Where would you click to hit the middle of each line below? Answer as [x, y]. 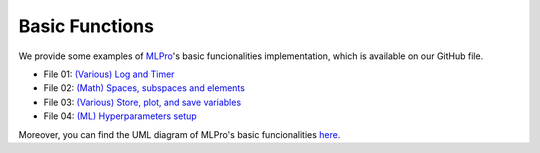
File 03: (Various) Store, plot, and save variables [142, 102]
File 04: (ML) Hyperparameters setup [120, 116]
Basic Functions [86, 26]
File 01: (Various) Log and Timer [109, 74]
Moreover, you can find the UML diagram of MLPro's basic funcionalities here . [179, 134]
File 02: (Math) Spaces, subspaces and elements [144, 88]
